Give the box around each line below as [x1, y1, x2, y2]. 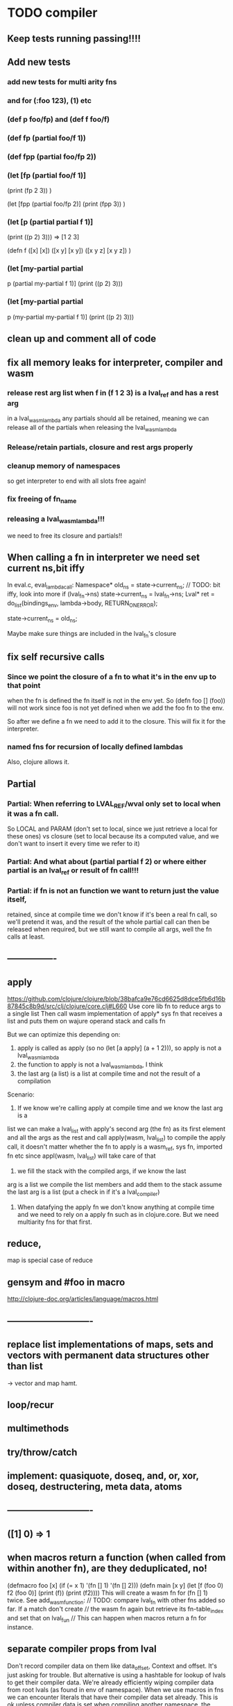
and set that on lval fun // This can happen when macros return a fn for [7, 1614, 207, 1624]
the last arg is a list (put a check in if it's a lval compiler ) [7, 1188, 160, 1197]
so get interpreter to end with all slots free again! [7, 477, 146, 485]
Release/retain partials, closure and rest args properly [7, 442, 193, 452]
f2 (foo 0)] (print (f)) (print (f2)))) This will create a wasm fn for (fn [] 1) [7, 1588, 208, 1597]
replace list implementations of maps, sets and [7, 1339, 214, 1350]
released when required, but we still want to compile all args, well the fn [7, 925, 212, 933]
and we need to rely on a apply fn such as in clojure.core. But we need [17, 1210, 219, 1218]
